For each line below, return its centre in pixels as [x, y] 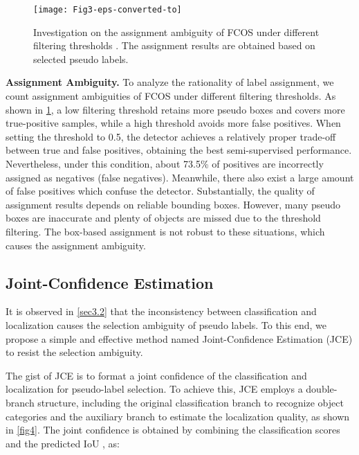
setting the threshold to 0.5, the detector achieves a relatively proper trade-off [171, 136]
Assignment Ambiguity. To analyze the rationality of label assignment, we [170, 82]
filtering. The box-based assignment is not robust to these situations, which [165, 231]
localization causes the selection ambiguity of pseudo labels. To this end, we [166, 324]
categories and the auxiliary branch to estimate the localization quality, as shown [178, 416]
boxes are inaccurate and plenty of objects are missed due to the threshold [163, 218]
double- [322, 389]
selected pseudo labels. [81, 59]
